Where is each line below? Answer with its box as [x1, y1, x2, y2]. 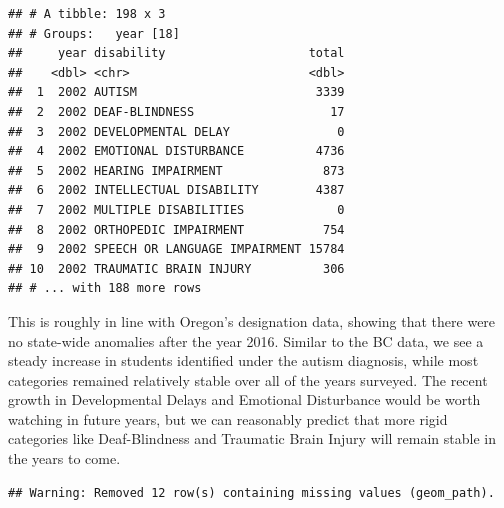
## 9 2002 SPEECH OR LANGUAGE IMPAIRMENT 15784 [8, 242, 345, 257]
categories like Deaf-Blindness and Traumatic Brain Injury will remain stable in [8, 428, 496, 449]
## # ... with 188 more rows [8, 281, 202, 296]
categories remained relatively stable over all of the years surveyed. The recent [8, 369, 488, 390]
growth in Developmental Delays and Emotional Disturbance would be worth [8, 389, 481, 410]
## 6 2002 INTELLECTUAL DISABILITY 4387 [8, 183, 345, 198]
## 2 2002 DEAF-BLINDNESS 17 [8, 104, 345, 119]
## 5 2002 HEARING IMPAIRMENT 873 [8, 163, 345, 178]
